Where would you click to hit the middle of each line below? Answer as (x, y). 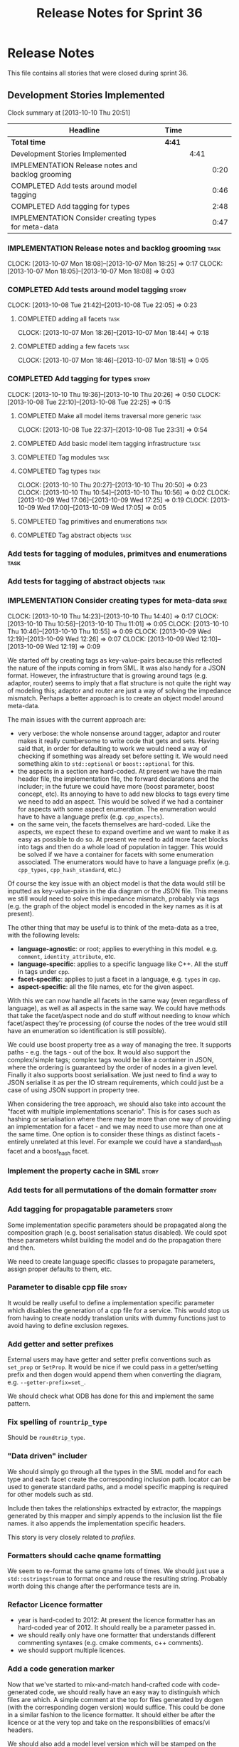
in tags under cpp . (43, 971)
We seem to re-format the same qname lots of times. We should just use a (116, 1571)
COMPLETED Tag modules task (63, 457)
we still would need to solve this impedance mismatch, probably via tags (113, 898)
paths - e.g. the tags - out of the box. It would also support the (99, 1052)
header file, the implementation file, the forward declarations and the (118, 779)
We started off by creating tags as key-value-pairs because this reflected (115, 660)
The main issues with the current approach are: (77, 719)
